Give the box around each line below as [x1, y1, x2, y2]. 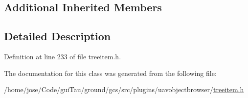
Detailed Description [4, 28, 111, 44]
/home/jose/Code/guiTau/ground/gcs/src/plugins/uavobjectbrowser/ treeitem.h [4, 84, 244, 95]
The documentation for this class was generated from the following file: [4, 68, 217, 78]
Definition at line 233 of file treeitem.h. [4, 51, 121, 61]
